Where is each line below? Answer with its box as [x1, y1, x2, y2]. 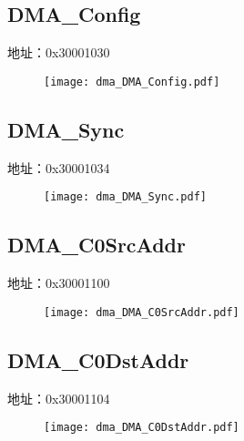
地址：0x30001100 [7, 273, 110, 292]
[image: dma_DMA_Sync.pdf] [44, 190, 207, 204]
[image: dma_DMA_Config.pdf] [44, 75, 220, 88]
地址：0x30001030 [7, 43, 110, 62]
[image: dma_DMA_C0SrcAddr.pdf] [44, 305, 239, 319]
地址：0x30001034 [7, 158, 110, 177]
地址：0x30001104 [7, 388, 110, 407]
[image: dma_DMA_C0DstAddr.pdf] [44, 421, 239, 435]
